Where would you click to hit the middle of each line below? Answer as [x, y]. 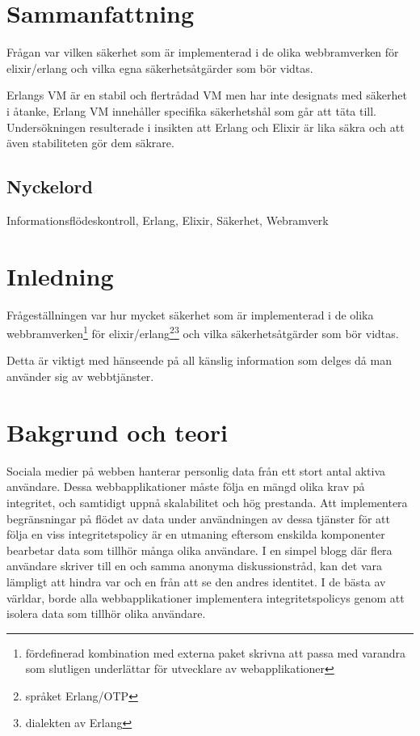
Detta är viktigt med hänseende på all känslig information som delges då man [199, 360]
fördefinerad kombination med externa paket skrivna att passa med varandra [216, 652]
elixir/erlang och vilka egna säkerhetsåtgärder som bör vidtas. [160, 68]
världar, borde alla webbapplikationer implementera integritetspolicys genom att [206, 597]
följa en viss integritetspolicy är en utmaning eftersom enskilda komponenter [196, 534]
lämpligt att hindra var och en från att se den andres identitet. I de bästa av [196, 581]
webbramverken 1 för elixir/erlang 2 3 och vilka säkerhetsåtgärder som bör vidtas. [203, 332]
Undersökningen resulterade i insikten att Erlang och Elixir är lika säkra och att [206, 127]
